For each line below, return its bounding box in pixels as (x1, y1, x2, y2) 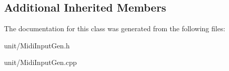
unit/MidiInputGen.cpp (4, 57, 77, 67)
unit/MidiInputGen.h (4, 40, 70, 50)
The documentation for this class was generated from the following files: (4, 23, 225, 34)
